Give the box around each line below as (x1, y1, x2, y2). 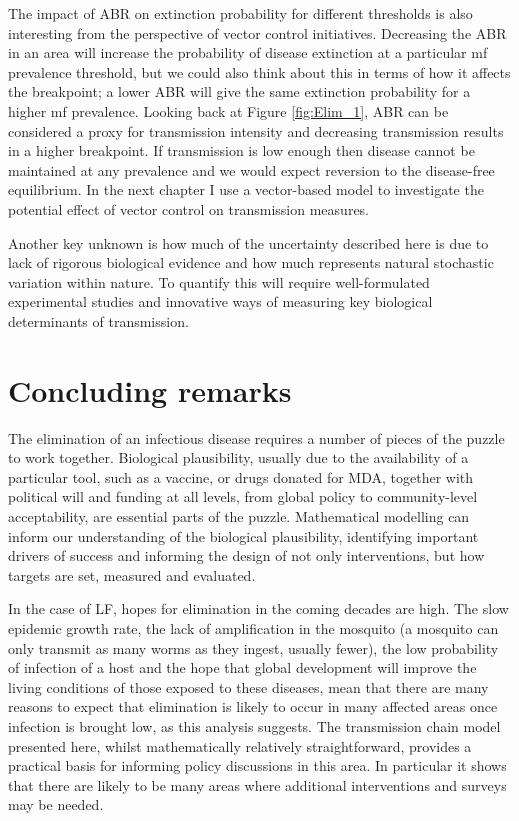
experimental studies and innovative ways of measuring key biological (8, 291, 433, 312)
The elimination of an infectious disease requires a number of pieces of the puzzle (8, 427, 505, 448)
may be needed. (8, 794, 104, 815)
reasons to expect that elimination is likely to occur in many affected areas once (8, 696, 498, 717)
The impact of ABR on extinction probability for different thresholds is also (8, 3, 473, 23)
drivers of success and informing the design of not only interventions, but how (8, 545, 485, 566)
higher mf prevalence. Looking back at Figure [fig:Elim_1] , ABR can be (8, 100, 449, 121)
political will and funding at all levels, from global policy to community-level (8, 486, 478, 507)
